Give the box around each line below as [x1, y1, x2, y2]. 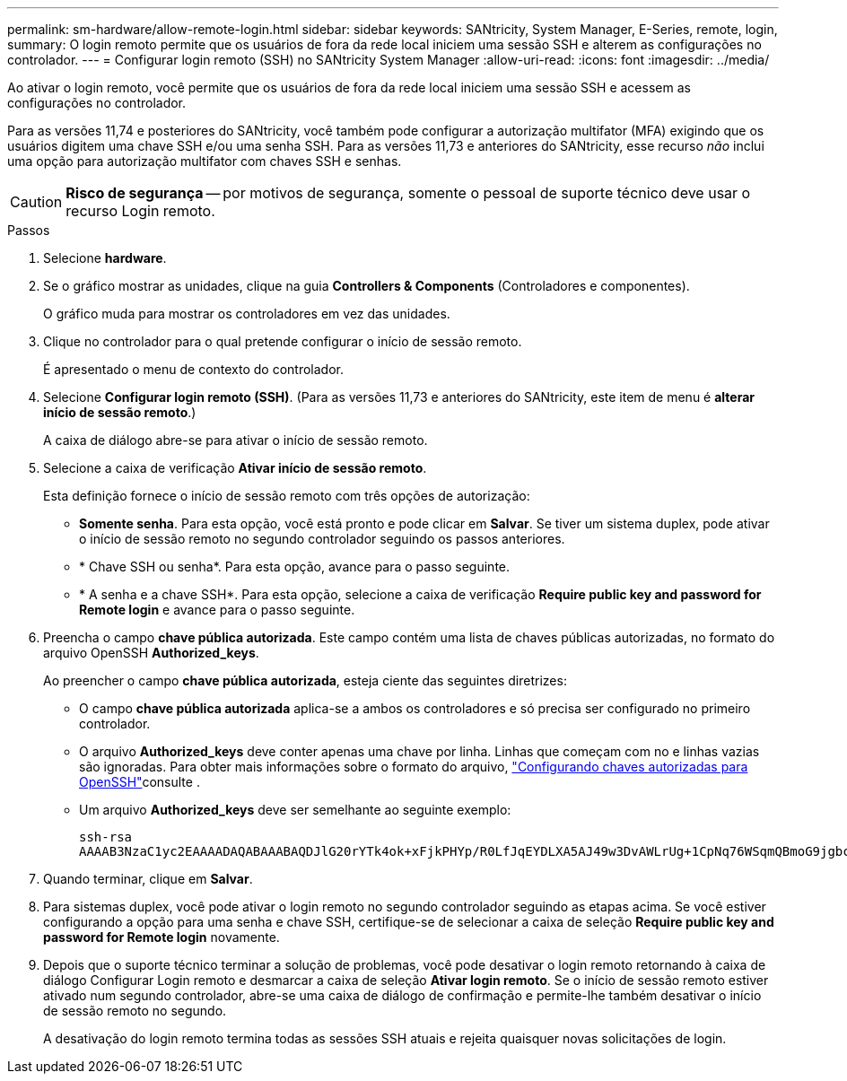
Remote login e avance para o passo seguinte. [79, 602, 355, 617]
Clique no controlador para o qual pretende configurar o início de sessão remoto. [43, 334, 522, 349]
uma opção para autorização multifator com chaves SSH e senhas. [7, 153, 402, 169]
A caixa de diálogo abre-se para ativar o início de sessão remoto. [43, 432, 428, 448]
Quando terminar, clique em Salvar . [43, 871, 253, 886]
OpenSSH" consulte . [79, 774, 200, 789]
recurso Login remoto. [65, 202, 215, 220]
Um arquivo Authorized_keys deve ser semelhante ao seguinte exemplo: [79, 802, 511, 817]
